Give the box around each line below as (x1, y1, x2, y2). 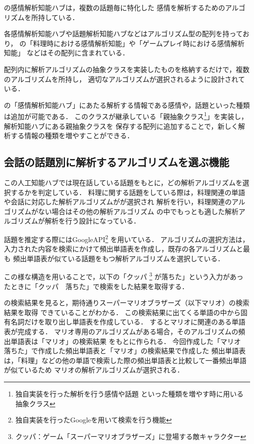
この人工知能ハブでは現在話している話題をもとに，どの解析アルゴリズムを (4, 177, 243, 187)
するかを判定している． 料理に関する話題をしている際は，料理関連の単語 (10, 187, 245, 197)
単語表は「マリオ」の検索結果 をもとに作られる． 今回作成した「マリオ (10, 336, 241, 346)
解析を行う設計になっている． (44, 216, 141, 226)
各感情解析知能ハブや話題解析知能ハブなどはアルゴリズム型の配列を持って (4, 28, 243, 39)
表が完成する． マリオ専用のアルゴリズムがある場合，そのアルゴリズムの (4, 326, 238, 337)
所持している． (31, 12, 79, 22)
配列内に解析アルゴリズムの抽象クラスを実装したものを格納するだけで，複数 (4, 64, 250, 74)
